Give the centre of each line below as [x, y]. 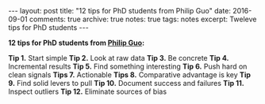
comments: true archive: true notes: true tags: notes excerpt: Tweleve [143, 19]
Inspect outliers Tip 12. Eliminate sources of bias [88, 91]
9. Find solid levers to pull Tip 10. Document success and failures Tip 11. [126, 83]
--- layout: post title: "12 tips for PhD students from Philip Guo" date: [120, 11]
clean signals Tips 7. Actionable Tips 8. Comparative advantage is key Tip [130, 75]
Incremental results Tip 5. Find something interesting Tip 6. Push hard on [128, 66]
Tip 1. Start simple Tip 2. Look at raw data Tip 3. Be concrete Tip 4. [119, 58]
